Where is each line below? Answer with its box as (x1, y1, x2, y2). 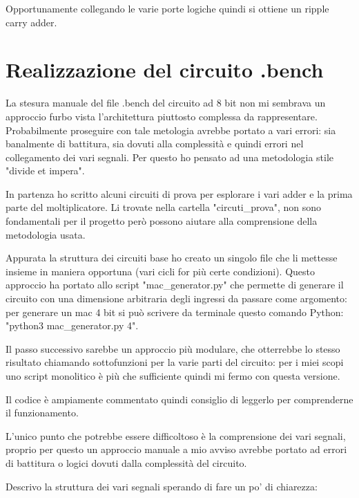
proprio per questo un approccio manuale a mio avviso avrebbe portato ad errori (6, 442, 347, 456)
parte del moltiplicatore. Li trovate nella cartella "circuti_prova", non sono (6, 200, 322, 214)
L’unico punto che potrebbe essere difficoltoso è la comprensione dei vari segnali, (6, 428, 346, 443)
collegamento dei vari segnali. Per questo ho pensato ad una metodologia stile (6, 149, 334, 164)
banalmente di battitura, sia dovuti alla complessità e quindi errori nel (6, 136, 304, 151)
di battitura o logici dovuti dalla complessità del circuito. (6, 455, 247, 470)
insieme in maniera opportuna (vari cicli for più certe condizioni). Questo (6, 264, 315, 278)
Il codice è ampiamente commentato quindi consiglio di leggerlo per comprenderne (6, 391, 353, 406)
